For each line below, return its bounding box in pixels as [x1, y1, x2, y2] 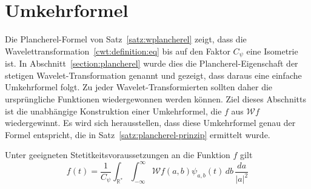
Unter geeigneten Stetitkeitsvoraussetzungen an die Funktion [5, 148, 230, 161]
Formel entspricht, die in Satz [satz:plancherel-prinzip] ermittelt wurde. [5, 128, 270, 141]
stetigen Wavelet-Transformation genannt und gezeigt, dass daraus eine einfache [5, 68, 302, 81]
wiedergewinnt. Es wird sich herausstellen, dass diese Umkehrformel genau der [5, 116, 296, 129]
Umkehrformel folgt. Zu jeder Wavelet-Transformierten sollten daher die [5, 81, 273, 93]
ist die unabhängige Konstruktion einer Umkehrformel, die [5, 104, 222, 117]
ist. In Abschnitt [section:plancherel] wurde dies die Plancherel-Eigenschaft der [5, 57, 298, 70]
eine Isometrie [246, 44, 298, 57]
